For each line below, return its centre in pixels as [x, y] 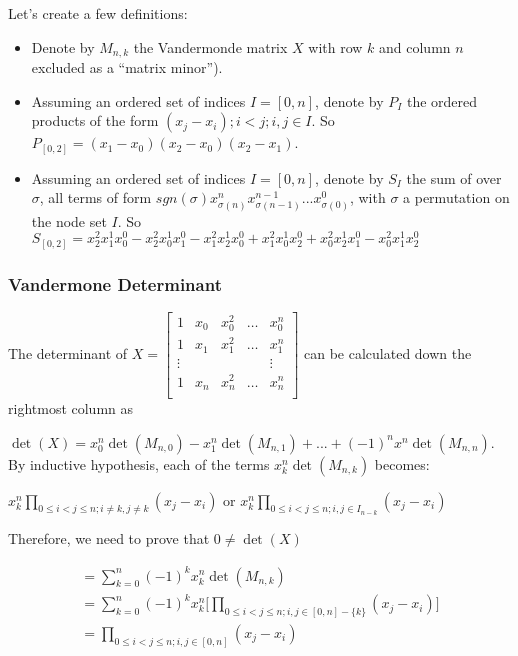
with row [335, 46]
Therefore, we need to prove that [109, 538]
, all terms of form [95, 197]
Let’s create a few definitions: [98, 13]
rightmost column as [71, 408]
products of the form [95, 120]
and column [415, 46]
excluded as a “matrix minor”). [127, 67]
